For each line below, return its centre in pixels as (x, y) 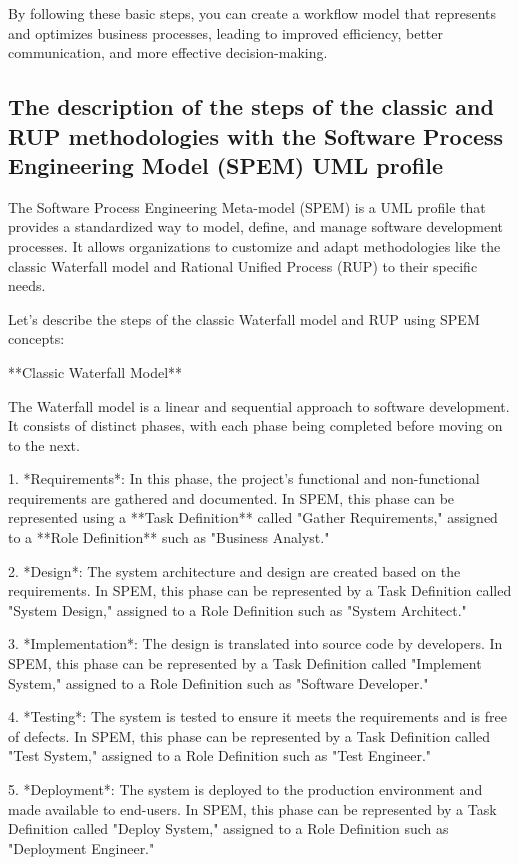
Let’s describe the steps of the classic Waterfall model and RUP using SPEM (244, 318)
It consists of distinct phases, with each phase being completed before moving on (255, 425)
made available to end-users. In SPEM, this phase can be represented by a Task (252, 808)
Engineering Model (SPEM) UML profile (225, 164)
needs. (27, 285)
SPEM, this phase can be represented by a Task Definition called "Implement (245, 663)
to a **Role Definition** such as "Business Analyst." (169, 537)
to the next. (44, 444)
